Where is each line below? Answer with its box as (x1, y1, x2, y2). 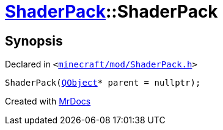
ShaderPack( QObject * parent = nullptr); (5, 78, 201, 88)
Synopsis (5, 33, 63, 49)
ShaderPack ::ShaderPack (5, 1, 218, 22)
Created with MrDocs (5, 96, 91, 107)
